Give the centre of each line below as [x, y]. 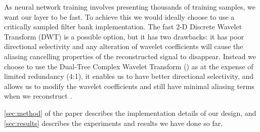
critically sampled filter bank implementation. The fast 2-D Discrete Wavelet [123, 27]
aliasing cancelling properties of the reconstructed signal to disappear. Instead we [130, 56]
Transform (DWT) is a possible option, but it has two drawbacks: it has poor [124, 36]
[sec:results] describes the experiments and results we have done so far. [114, 123]
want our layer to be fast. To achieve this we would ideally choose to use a [119, 16]
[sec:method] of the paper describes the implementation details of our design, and [130, 113]
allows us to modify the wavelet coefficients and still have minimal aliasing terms [129, 86]
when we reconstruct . [38, 96]
